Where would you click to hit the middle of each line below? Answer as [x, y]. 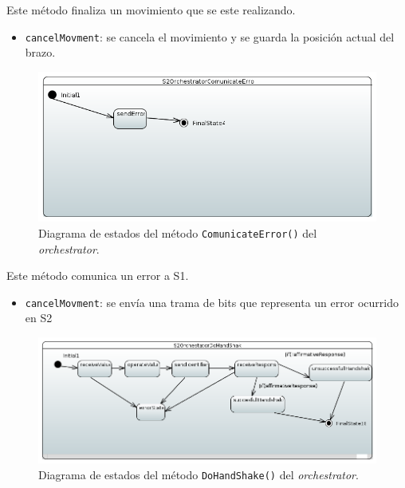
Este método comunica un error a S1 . [98, 275]
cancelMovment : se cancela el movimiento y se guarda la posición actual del [210, 36]
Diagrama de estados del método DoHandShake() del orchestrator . [199, 474]
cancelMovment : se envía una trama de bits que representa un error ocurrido [212, 302]
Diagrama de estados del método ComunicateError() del [178, 232]
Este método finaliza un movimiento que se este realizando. [151, 10]
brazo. [40, 52]
